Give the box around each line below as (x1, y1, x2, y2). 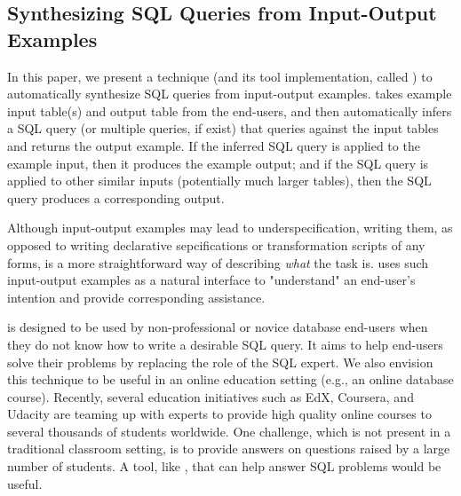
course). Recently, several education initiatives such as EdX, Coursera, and (7, 387, 414, 405)
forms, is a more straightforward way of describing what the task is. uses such (7, 253, 429, 272)
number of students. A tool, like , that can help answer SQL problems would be (7, 457, 441, 476)
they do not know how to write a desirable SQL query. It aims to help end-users (7, 335, 443, 353)
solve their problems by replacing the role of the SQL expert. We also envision (7, 352, 433, 371)
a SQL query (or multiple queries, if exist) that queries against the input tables (7, 119, 439, 138)
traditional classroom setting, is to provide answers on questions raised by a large (7, 439, 450, 458)
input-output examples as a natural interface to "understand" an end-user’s (7, 271, 416, 289)
